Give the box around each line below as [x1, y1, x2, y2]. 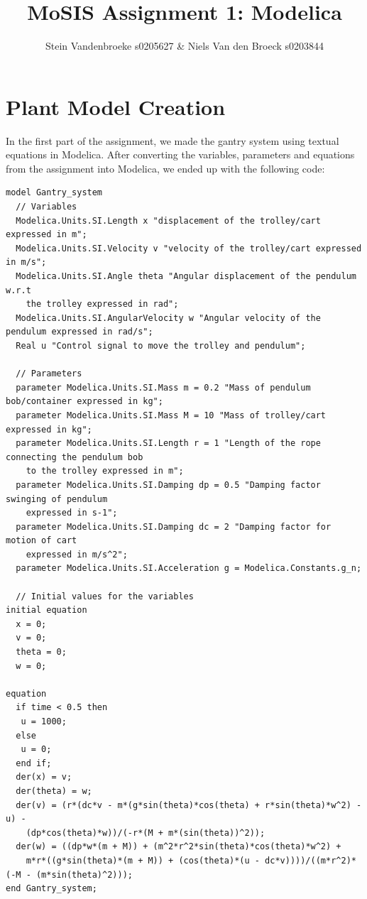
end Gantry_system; [6, 883, 97, 894]
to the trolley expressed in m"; [26, 466, 184, 476]
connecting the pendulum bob [6, 452, 143, 462]
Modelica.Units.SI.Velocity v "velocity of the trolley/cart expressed [16, 243, 362, 254]
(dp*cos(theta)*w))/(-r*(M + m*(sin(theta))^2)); [26, 827, 265, 838]
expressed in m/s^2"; [26, 549, 128, 560]
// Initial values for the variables [16, 591, 194, 601]
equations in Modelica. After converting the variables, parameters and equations [6, 147, 355, 162]
